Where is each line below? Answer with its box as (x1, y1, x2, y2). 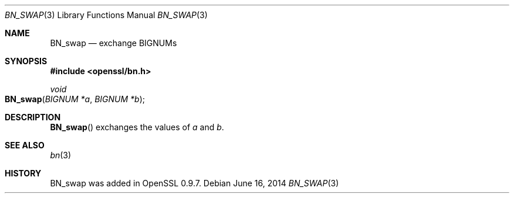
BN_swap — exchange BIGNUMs (50, 38, 177, 48)
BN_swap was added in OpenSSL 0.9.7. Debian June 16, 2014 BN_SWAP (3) (50, 178, 339, 188)
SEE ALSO (5, 140, 45, 150)
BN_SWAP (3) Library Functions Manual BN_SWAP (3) (5, 10, 208, 20)
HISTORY (5, 168, 42, 178)
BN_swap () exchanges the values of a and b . (50, 122, 224, 132)
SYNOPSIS (5, 56, 48, 66)
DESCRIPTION (5, 112, 61, 122)
